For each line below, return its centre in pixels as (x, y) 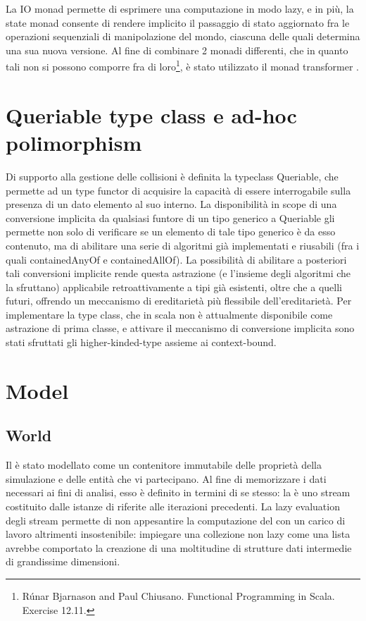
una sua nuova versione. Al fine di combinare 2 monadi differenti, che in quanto (177, 50)
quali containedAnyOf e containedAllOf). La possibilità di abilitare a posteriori (176, 259)
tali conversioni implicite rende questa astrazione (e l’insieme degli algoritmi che (178, 273)
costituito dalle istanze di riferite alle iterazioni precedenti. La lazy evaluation (173, 506)
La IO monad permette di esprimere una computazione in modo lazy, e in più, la (180, 8)
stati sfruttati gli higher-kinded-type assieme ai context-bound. (141, 342)
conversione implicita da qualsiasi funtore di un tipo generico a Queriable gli (170, 217)
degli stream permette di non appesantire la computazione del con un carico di (176, 520)
